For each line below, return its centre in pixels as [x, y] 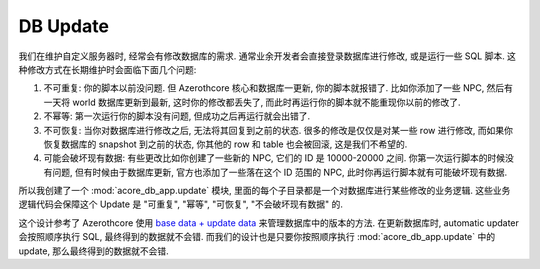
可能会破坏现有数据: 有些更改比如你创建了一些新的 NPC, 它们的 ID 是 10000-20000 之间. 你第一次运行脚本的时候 [274, 158]
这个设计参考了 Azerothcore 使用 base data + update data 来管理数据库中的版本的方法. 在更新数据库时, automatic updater [269, 222]
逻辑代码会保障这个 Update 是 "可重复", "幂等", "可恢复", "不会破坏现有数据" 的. [181, 204]
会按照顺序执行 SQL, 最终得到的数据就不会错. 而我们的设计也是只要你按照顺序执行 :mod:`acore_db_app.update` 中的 [256, 237]
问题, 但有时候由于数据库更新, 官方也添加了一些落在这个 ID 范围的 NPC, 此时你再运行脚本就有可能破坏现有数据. [279, 172]
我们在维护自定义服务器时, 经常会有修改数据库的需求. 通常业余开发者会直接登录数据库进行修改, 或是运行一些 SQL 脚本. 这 [267, 56]
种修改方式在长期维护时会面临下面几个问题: [107, 69]
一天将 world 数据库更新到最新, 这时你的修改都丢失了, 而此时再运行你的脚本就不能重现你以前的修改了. [252, 102]
